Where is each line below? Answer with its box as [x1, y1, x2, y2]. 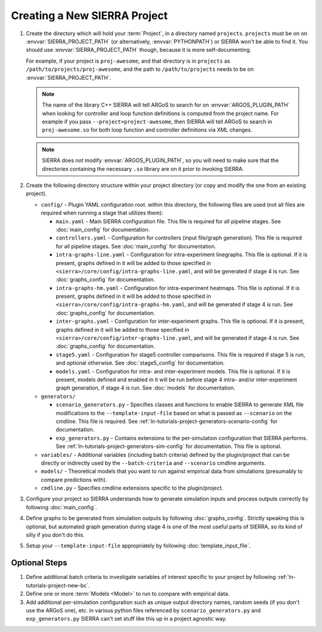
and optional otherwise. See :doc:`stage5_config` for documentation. [55, 359, 225, 366]
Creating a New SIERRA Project [11, 9, 168, 22]
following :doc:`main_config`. [26, 503, 97, 510]
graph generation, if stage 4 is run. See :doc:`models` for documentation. [55, 384, 236, 391]
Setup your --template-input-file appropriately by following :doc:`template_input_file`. [26, 542, 251, 549]
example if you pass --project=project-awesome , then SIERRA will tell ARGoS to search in [42, 118, 273, 125]
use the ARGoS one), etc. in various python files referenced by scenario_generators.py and [26, 606, 261, 614]
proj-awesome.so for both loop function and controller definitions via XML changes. [42, 126, 253, 133]
